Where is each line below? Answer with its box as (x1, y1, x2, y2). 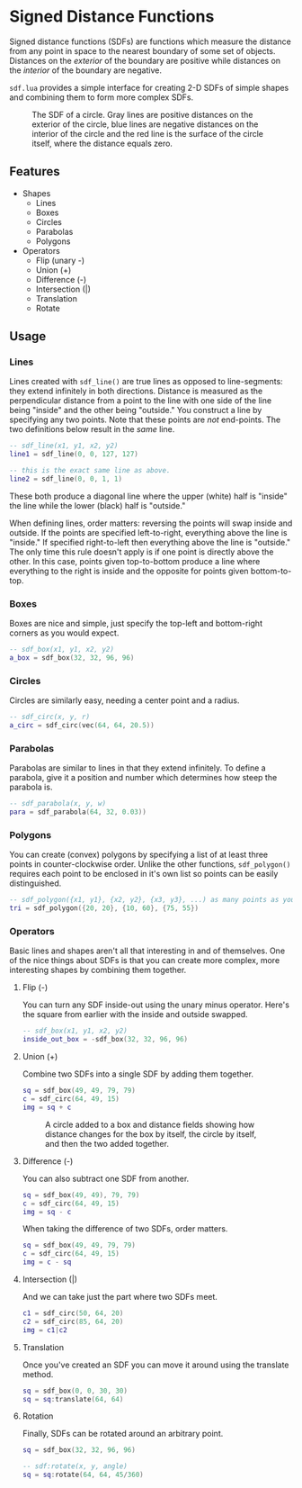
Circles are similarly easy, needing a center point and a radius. (9, 695, 240, 706)
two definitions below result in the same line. (9, 424, 175, 435)
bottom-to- (250, 565, 292, 576)
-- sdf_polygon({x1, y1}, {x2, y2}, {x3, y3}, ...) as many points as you (9, 896, 296, 905)
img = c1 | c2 (22, 1325, 67, 1334)
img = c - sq (22, 1258, 72, 1267)
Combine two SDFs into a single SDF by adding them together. (22, 1069, 254, 1079)
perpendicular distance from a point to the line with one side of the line (9, 395, 272, 406)
